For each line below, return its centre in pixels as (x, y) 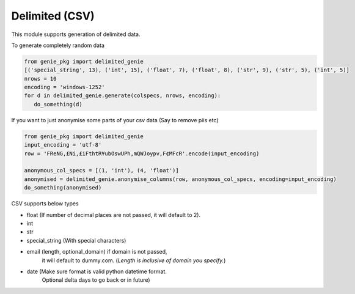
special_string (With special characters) (76, 240)
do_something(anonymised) (63, 188)
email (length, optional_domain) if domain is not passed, (97, 252)
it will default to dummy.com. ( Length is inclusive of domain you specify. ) (134, 260)
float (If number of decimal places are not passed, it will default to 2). (114, 215)
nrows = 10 (40, 79)
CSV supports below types (45, 204)
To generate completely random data (58, 45)
